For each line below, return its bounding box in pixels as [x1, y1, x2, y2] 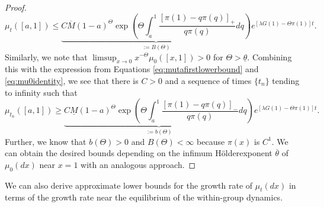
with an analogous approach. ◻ [81, 158, 196, 170]
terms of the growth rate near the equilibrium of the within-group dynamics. [5, 191, 283, 203]
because [197, 135, 225, 147]
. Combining [247, 50, 292, 63]
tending [272, 74, 300, 86]
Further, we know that [5, 135, 86, 147]
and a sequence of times [165, 74, 252, 86]
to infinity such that [5, 86, 78, 98]
